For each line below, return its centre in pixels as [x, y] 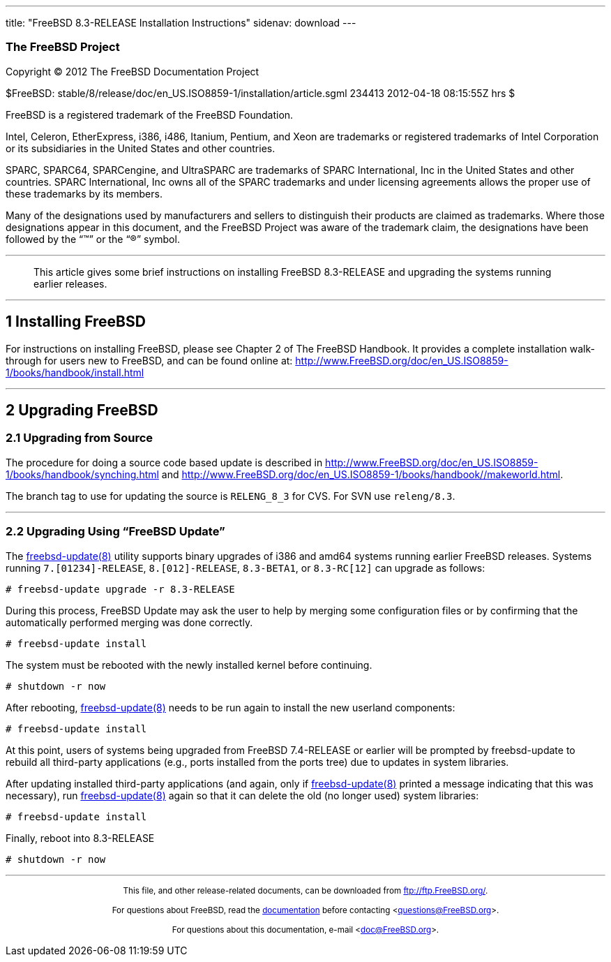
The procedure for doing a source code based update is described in [164, 462]
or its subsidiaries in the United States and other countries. [141, 148]
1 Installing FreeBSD [76, 322]
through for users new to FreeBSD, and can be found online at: [149, 360]
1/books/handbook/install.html [75, 372]
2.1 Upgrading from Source [80, 438]
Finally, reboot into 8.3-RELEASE [80, 838]
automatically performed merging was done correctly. [129, 622]
